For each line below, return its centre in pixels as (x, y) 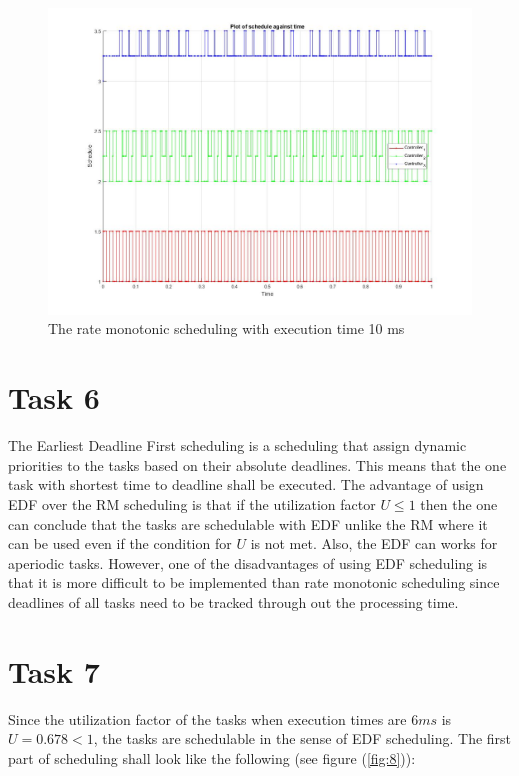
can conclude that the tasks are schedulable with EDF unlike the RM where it (248, 523)
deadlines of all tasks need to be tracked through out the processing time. (233, 601)
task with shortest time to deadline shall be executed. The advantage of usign (246, 484)
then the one (459, 503)
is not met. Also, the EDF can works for (374, 543)
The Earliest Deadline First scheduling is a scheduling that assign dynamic (237, 445)
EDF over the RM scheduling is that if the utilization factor (192, 503)
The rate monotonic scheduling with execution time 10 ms (226, 328)
